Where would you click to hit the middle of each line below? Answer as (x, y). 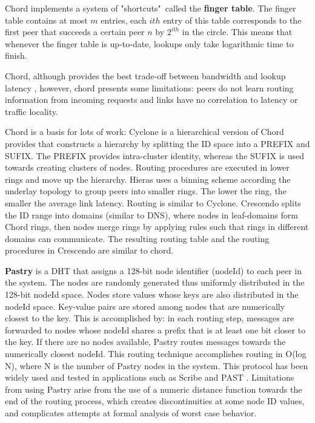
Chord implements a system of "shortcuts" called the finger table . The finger (151, 8)
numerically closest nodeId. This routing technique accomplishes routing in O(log (156, 354)
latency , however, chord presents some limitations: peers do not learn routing (149, 87)
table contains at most (46, 20)
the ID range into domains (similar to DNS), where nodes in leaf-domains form (151, 215)
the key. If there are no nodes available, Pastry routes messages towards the (145, 342)
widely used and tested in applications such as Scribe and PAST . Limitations (150, 377)
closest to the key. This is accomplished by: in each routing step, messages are (150, 318)
